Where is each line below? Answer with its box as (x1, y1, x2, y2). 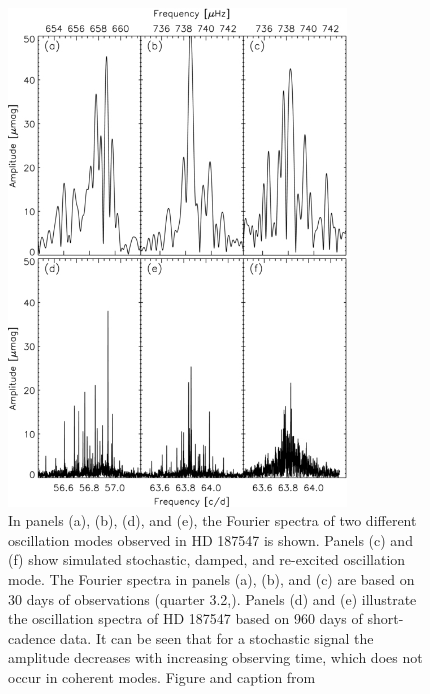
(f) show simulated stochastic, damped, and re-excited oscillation (8, 549, 406, 570)
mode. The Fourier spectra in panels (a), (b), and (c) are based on (8, 568, 415, 589)
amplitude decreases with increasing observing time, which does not (8, 647, 423, 668)
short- (367, 608, 404, 629)
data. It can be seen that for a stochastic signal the (60, 627, 374, 648)
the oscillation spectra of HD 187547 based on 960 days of (8, 608, 363, 629)
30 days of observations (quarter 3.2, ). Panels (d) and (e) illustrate (8, 588, 417, 609)
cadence (8, 627, 56, 648)
